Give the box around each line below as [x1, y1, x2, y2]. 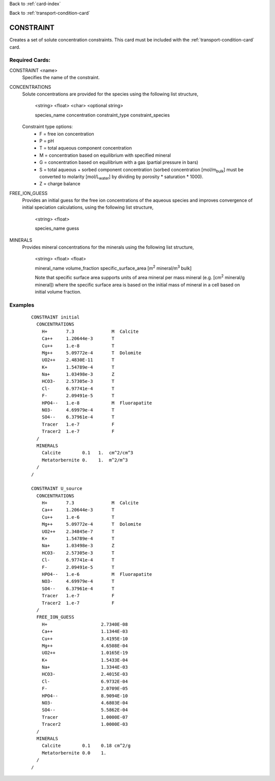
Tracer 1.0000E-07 [41, 714, 128, 720]
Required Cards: [9, 57, 51, 64]
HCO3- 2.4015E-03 [41, 671, 128, 677]
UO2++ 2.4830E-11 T [41, 357, 115, 363]
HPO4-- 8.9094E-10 [41, 693, 128, 699]
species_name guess [35, 225, 79, 232]
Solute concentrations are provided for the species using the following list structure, [22, 91, 199, 97]
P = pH [39, 138, 54, 144]
